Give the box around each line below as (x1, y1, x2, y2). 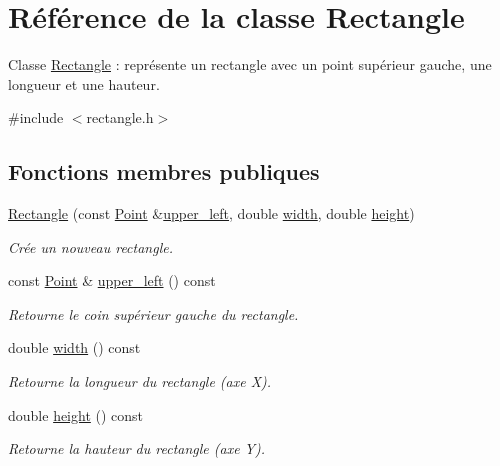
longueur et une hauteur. (8, 73, 160, 94)
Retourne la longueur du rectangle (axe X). (8, 371, 272, 392)
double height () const (8, 404, 144, 425)
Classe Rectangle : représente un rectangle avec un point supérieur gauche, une (8, 54, 492, 75)
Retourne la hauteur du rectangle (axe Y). (8, 438, 266, 459)
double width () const (8, 337, 141, 358)
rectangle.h (86, 107, 154, 128)
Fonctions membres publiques (8, 156, 320, 187)
